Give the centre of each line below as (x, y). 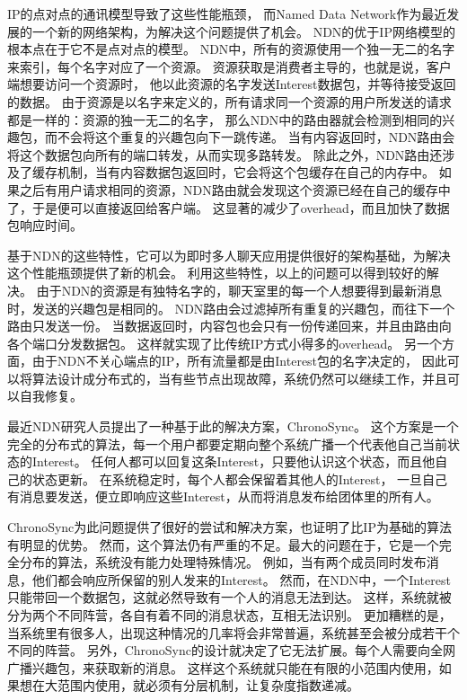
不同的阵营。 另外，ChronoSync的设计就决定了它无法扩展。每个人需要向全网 (231, 650)
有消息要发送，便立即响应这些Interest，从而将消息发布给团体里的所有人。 (223, 496)
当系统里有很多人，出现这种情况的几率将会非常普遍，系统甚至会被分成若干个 (233, 632)
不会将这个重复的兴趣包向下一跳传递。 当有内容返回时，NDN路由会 (256, 137)
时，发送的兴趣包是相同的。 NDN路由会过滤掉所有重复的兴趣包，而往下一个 (231, 308)
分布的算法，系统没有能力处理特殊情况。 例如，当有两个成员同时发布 (223, 562)
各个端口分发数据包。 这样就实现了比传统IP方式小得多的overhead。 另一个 (225, 343)
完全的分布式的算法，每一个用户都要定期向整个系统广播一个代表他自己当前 (227, 443)
